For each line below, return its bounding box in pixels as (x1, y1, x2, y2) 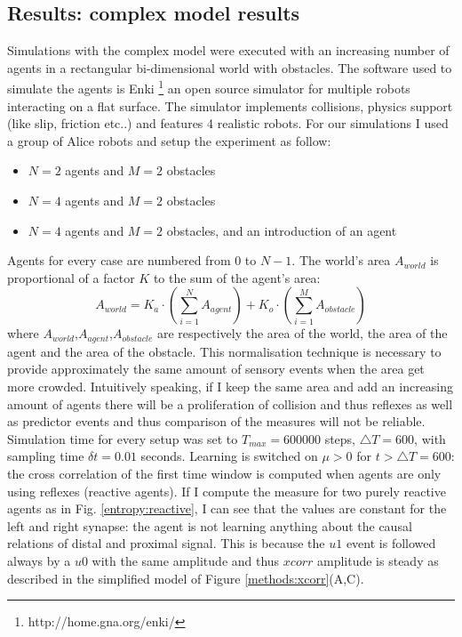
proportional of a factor (7, 268, 135, 286)
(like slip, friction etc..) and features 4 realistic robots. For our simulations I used (7, 114, 449, 133)
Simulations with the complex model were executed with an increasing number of (7, 41, 450, 60)
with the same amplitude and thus (92, 551, 280, 569)
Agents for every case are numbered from (7, 251, 231, 270)
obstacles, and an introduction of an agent (166, 221, 397, 239)
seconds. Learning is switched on (140, 447, 318, 465)
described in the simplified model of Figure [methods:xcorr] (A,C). (7, 568, 364, 587)
